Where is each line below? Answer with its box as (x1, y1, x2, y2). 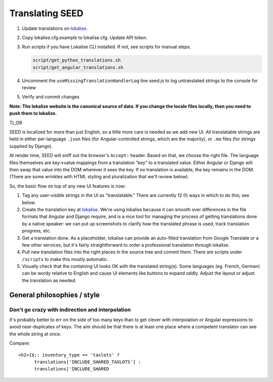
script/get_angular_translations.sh (32, 64, 124, 70)
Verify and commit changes (22, 94, 79, 100)
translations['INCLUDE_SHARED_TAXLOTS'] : (34, 359, 141, 365)
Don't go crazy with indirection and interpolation (9, 306, 131, 313)
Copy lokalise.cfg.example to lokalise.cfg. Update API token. (22, 34, 148, 41)
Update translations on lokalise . (22, 25, 88, 31)
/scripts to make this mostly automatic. (22, 256, 109, 262)
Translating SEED (9, 8, 83, 19)
